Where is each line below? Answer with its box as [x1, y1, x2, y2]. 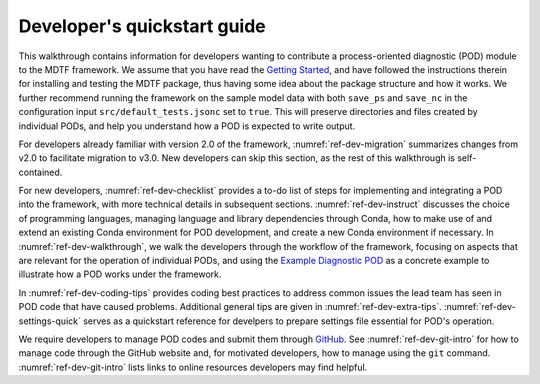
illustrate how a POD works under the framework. [18, 268, 222, 280]
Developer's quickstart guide [18, 15, 267, 37]
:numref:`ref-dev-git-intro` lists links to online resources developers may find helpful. [18, 361, 368, 373]
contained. [18, 166, 63, 178]
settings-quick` [18, 315, 82, 327]
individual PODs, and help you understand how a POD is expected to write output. [18, 120, 356, 132]
